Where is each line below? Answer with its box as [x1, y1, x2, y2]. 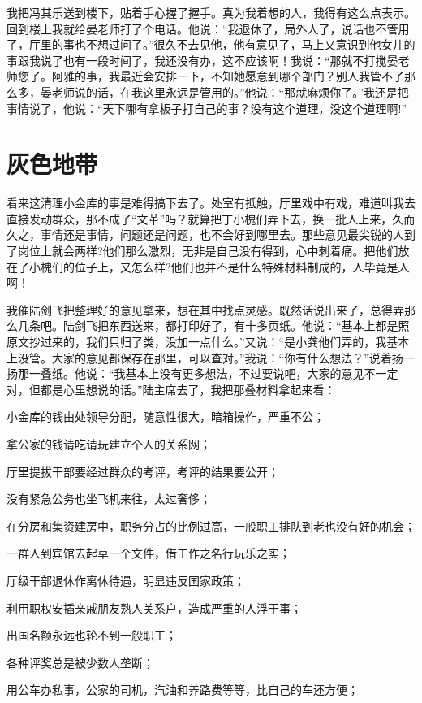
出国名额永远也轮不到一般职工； [6, 627, 177, 644]
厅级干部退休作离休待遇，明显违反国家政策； [6, 571, 245, 588]
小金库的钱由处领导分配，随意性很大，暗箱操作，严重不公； [6, 408, 325, 425]
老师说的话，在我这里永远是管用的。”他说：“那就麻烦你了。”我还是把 [51, 83, 409, 100]
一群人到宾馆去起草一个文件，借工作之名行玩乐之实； [6, 545, 291, 562]
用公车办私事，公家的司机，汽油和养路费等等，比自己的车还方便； [6, 681, 359, 698]
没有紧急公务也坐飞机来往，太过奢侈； [6, 490, 211, 507]
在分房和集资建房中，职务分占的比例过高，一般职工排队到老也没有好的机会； [6, 517, 416, 534]
